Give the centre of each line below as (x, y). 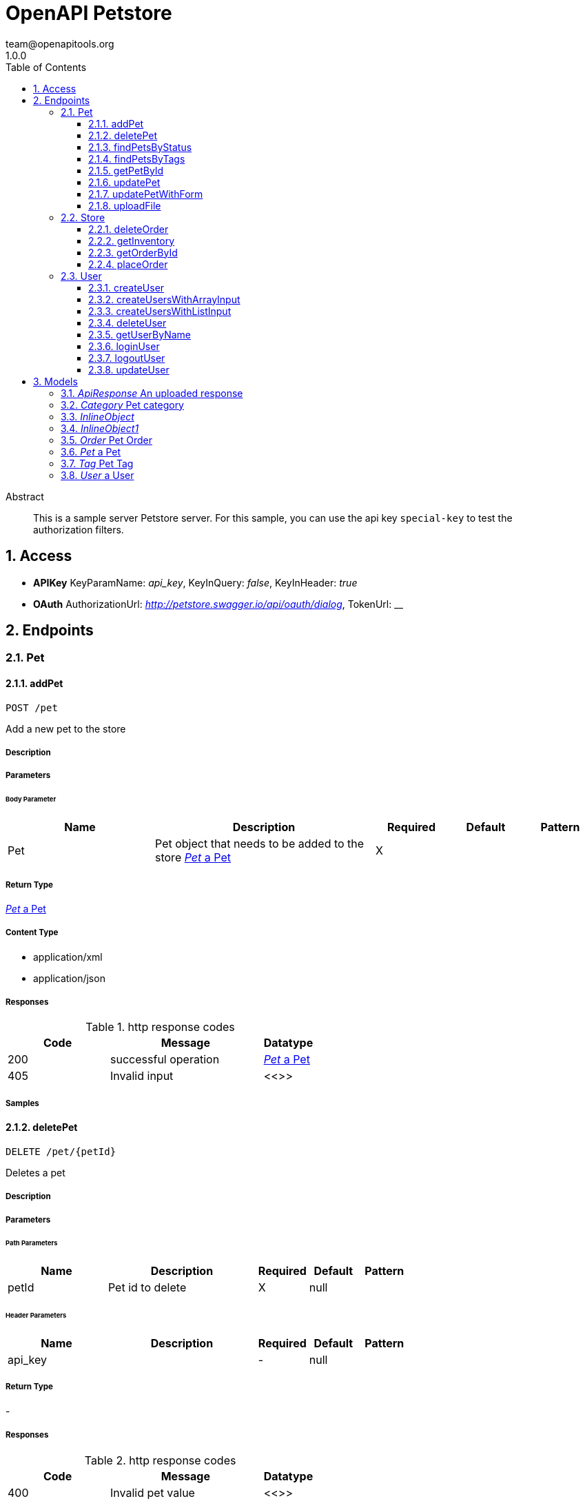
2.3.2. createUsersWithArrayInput (164, 299)
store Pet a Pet (193, 858)
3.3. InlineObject (97, 416)
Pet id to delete (147, 1288)
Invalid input (142, 1076)
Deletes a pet (35, 1172)
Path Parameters (32, 1243)
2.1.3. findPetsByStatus (140, 147)
